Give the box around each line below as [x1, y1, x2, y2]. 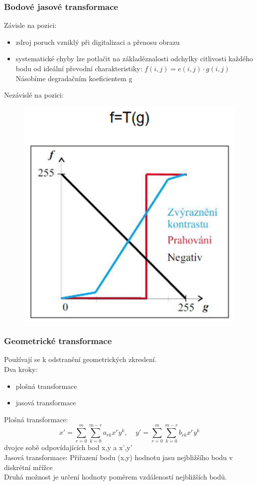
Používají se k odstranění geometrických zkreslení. [4, 354, 157, 364]
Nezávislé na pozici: [4, 90, 64, 100]
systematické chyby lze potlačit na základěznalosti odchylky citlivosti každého [15, 53, 254, 64]
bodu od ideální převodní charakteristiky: [15, 63, 142, 73]
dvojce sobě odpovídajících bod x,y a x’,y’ [4, 442, 132, 453]
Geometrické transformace [4, 335, 112, 347]
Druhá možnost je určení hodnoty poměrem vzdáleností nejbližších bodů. [4, 472, 227, 482]
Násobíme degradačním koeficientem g [15, 73, 132, 83]
